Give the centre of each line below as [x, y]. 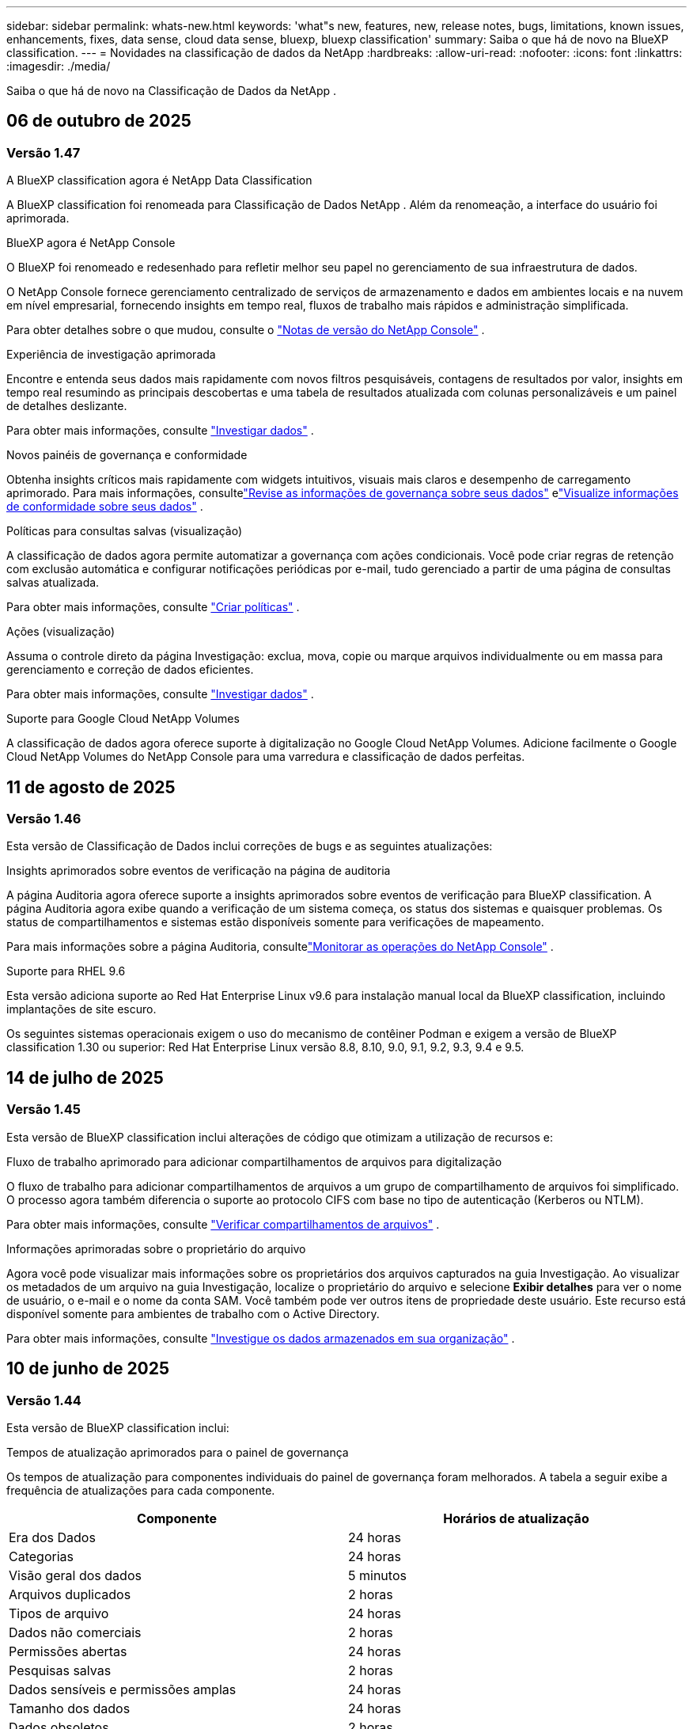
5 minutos [377, 1575]
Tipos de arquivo [59, 1613]
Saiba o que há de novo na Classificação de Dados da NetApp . [172, 91]
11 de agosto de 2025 [91, 787]
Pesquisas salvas [60, 1670]
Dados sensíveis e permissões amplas [123, 1689]
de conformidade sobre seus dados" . [105, 507]
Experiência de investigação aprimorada [111, 355]
